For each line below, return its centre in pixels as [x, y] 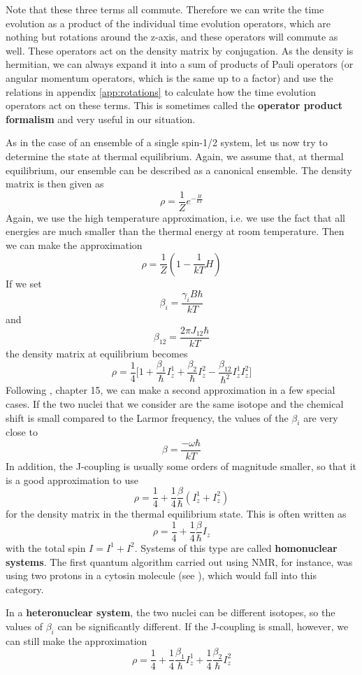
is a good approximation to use [72, 479]
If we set [24, 283]
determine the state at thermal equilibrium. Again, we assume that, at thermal [175, 156]
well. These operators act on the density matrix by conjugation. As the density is [180, 50]
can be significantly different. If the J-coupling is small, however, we [203, 626]
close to [22, 432]
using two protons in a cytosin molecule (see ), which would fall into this [161, 575]
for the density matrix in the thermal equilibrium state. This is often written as [176, 514]
